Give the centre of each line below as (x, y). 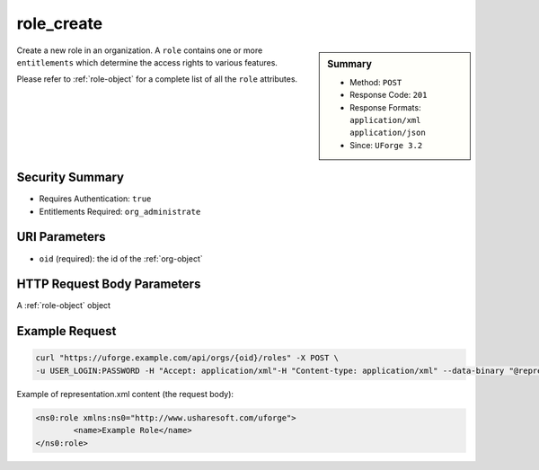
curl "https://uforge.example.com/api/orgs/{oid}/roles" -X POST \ (187, 358)
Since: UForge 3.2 (386, 145)
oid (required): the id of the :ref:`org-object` (121, 258)
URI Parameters (62, 237)
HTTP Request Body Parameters (109, 284)
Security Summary (71, 177)
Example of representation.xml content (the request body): (125, 394)
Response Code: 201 (389, 95)
